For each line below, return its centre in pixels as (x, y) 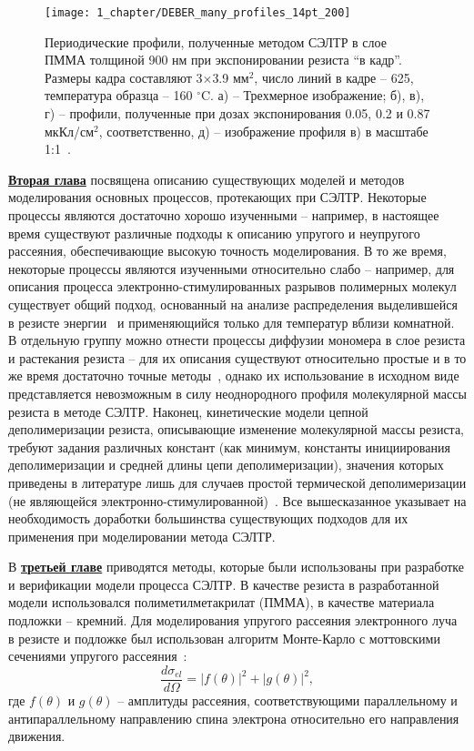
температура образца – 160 (119, 95)
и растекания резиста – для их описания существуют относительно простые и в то (237, 357)
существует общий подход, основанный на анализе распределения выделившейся (233, 304)
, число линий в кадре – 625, (334, 77)
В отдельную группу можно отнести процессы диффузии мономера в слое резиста (237, 340)
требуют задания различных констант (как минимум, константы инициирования (229, 447)
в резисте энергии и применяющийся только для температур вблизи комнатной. (232, 322)
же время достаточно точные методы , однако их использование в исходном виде (234, 375)
